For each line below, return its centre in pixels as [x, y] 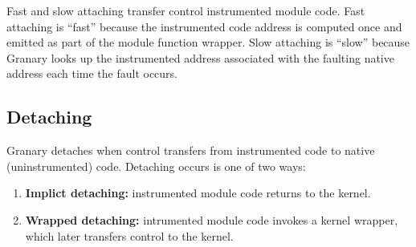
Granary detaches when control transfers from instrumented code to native [191, 150]
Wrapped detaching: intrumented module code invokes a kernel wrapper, [212, 219]
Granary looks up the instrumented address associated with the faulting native [200, 57]
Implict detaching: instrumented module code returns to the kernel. [198, 193]
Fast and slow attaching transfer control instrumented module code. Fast [186, 10]
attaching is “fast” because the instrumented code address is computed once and [204, 26]
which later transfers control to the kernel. [129, 235]
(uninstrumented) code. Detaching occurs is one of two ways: [156, 166]
